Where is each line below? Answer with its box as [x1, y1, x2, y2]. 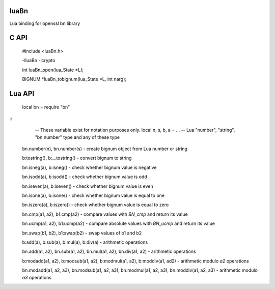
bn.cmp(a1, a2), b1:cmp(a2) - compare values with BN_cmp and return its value [22, 211, 188, 217]
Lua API [9, 89, 35, 98]
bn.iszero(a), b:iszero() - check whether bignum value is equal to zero [22, 201, 169, 208]
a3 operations [22, 274, 52, 280]
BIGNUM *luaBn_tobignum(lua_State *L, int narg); [22, 76, 127, 82]
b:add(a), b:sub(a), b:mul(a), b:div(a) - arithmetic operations [22, 239, 148, 245]
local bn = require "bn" [22, 104, 70, 110]
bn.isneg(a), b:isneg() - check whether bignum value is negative [22, 164, 157, 170]
